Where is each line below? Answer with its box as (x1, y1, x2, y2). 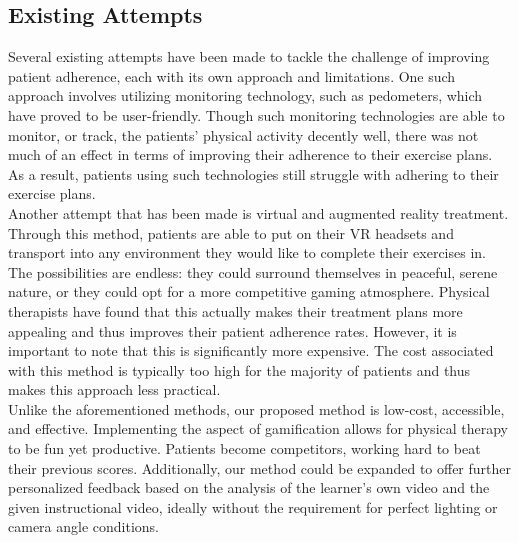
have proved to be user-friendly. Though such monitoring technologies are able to (8, 104, 505, 125)
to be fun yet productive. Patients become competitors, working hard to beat (8, 438, 481, 459)
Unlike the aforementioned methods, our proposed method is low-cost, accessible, (8, 398, 505, 419)
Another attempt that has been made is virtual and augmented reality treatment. (8, 202, 509, 223)
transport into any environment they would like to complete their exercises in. (8, 242, 486, 263)
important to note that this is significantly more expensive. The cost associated (8, 340, 494, 361)
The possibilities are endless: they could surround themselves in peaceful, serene (8, 261, 498, 282)
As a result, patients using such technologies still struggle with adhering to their (8, 163, 499, 184)
